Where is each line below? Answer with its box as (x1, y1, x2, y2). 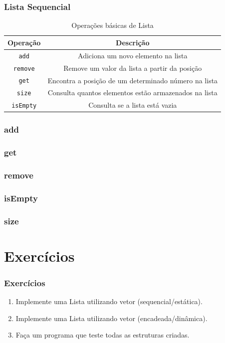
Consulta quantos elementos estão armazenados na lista (47, 87, 218, 98)
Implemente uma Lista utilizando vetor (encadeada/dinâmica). (15, 313, 208, 323)
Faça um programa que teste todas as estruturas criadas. (15, 330, 190, 340)
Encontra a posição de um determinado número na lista (47, 75, 218, 85)
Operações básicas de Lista (71, 20, 154, 30)
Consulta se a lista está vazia (88, 100, 177, 110)
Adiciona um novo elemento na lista (78, 50, 188, 60)
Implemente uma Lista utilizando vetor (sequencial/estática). (15, 296, 203, 307)
